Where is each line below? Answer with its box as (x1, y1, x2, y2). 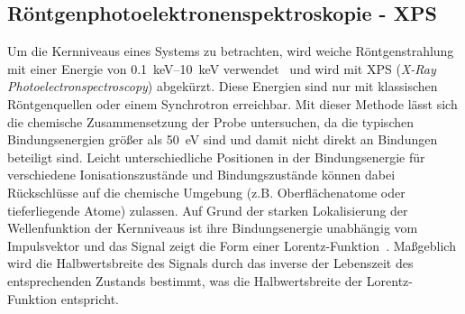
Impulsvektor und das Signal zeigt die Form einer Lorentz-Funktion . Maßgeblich (7, 235, 456, 254)
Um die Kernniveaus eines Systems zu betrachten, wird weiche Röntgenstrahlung (7, 42, 454, 60)
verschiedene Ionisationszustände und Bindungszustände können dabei (7, 165, 396, 184)
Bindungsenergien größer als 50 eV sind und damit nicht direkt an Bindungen (7, 130, 438, 149)
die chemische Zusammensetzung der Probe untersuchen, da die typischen (7, 112, 414, 131)
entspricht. (60, 289, 120, 308)
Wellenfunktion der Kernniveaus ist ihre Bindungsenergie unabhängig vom (7, 218, 418, 237)
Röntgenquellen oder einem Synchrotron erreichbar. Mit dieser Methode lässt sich (7, 94, 458, 113)
